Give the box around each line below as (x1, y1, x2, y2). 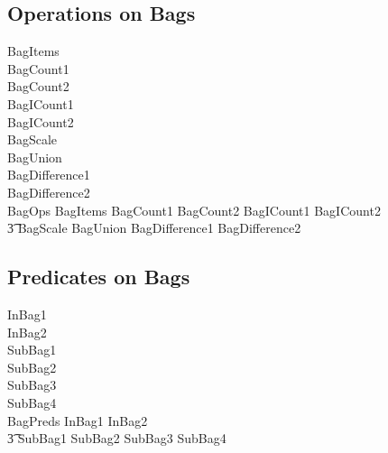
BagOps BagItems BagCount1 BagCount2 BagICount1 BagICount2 (7, 200, 381, 219)
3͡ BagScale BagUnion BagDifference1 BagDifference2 (7, 218, 301, 237)
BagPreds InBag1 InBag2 (7, 411, 148, 430)
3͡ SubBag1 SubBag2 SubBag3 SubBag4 (7, 429, 226, 448)
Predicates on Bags (7, 263, 190, 291)
